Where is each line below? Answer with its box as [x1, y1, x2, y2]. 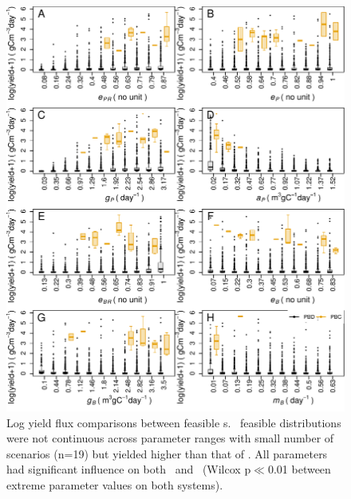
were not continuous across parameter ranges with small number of [6, 430, 334, 446]
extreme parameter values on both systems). [6, 476, 223, 493]
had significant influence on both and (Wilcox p [6, 461, 251, 477]
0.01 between [267, 461, 331, 477]
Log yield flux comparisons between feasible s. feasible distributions [6, 414, 341, 430]
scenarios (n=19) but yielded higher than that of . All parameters [6, 445, 328, 462]
